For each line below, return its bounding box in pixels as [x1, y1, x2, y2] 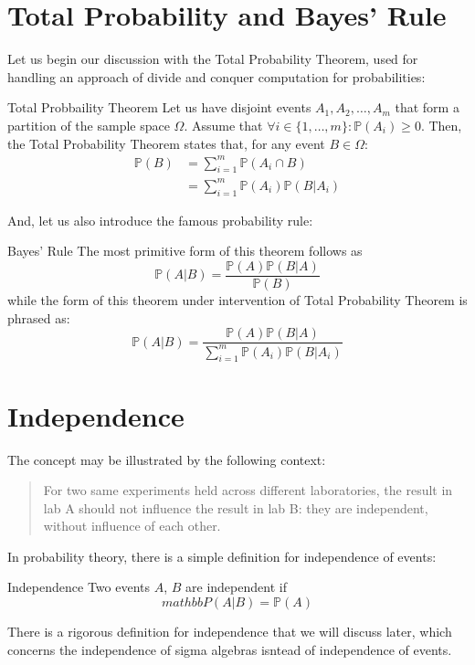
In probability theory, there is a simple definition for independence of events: [7, 546, 437, 565]
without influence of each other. [43, 516, 221, 535]
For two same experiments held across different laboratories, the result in [43, 480, 453, 500]
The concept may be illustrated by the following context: [7, 449, 326, 469]
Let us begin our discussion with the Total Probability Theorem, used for [7, 49, 418, 69]
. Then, [420, 115, 462, 134]
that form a [395, 98, 459, 117]
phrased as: [7, 308, 70, 327]
